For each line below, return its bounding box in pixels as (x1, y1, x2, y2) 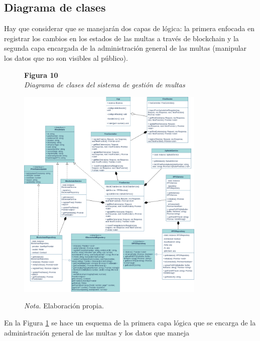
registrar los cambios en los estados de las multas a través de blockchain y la (4, 33, 239, 43)
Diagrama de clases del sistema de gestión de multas (24, 79, 185, 90)
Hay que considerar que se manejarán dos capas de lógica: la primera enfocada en (4, 23, 255, 34)
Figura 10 (24, 69, 58, 80)
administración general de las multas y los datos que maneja (4, 327, 190, 337)
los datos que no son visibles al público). (4, 52, 128, 63)
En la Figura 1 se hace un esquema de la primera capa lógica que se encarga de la (4, 317, 256, 328)
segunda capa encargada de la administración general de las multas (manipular (4, 43, 247, 53)
